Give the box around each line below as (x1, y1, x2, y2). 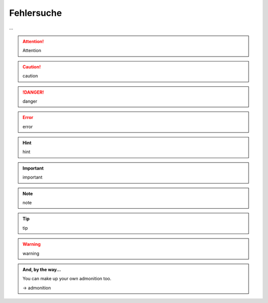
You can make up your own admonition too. (22, 276, 112, 282)
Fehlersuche (9, 7, 62, 18)
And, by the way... (22, 266, 62, 272)
